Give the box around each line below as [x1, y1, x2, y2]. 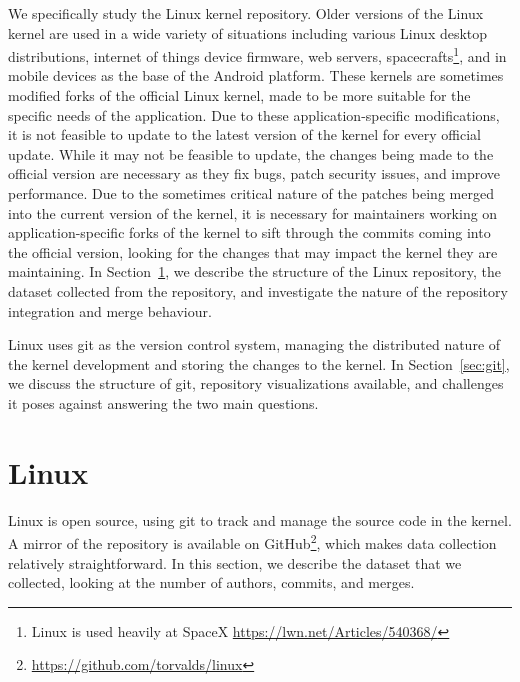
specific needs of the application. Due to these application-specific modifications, [8, 104, 500, 125]
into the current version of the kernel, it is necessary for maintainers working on [8, 202, 498, 223]
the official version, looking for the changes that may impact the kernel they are [8, 241, 498, 262]
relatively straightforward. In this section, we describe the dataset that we [8, 552, 462, 573]
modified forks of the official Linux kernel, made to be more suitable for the [8, 85, 471, 106]
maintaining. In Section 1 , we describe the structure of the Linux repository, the [8, 261, 501, 282]
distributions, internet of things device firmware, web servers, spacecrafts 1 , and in [8, 43, 507, 66]
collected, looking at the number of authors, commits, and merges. [8, 572, 415, 593]
